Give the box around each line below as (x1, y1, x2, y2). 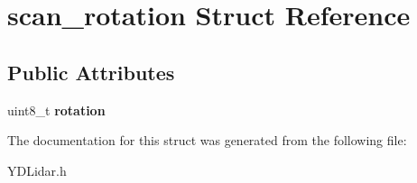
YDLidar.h (7, 160, 67, 179)
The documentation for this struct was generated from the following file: (7, 131, 407, 150)
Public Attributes (7, 58, 175, 86)
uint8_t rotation (7, 100, 106, 119)
